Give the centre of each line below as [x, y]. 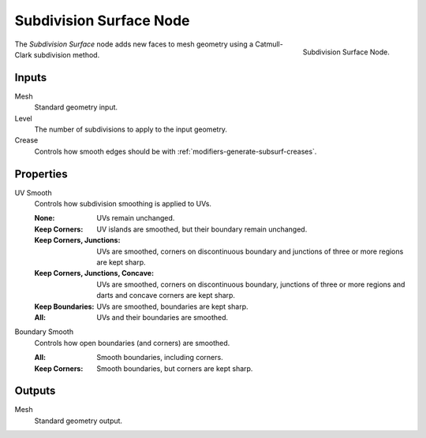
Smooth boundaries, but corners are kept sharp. [175, 368]
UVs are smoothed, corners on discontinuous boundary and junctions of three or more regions [250, 251]
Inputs [31, 78]
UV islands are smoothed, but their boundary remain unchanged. [202, 229]
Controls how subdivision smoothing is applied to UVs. [123, 204]
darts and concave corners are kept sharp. [166, 295]
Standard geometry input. [76, 107]
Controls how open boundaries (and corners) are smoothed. [132, 343]
